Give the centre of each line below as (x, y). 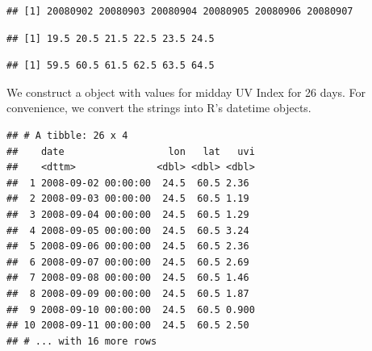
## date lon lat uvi (131, 151)
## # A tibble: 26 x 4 (67, 135)
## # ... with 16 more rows (82, 341)
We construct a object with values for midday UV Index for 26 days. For (186, 92)
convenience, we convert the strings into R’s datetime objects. (159, 108)
